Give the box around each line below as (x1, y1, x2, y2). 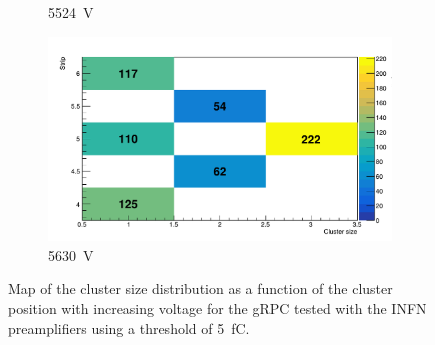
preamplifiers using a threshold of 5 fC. (8, 317, 250, 338)
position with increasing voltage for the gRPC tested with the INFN (8, 297, 427, 318)
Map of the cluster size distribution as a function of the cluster (8, 278, 393, 299)
